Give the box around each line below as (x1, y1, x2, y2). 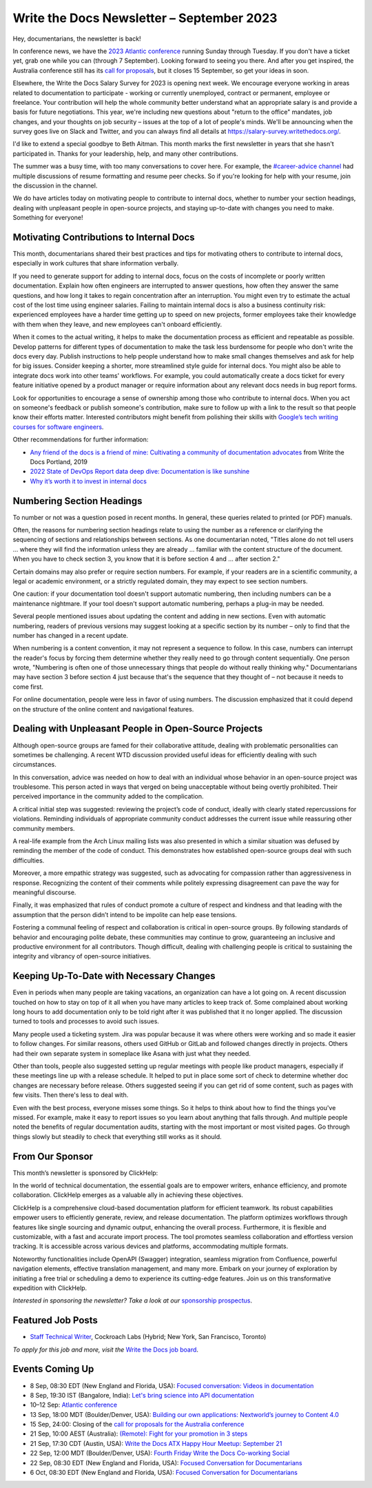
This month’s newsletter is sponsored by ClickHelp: (12, 1169, 158, 1177)
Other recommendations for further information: (12, 435, 149, 444)
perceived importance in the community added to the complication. (12, 792, 204, 801)
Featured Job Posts (12, 1314, 98, 1327)
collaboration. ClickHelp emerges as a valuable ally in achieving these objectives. (12, 1191, 244, 1199)
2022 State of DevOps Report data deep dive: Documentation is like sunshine (30, 467, 250, 476)
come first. (12, 683, 44, 691)
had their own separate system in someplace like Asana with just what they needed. (12, 1049, 251, 1058)
